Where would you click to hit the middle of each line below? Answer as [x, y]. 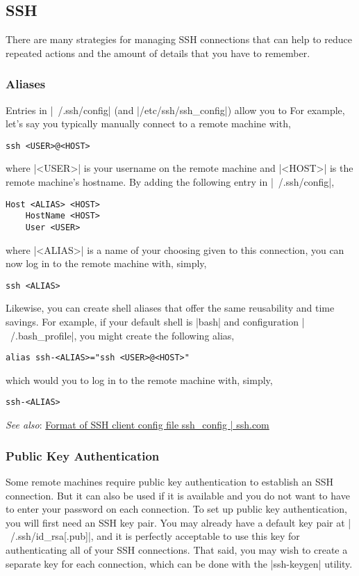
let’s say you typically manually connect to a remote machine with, [148, 123]
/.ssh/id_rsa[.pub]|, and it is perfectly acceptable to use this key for [155, 536]
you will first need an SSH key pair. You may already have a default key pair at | [178, 522]
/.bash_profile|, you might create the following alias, [122, 335]
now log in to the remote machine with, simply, [106, 263]
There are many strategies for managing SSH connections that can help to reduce [179, 39]
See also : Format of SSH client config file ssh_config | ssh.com [137, 425]
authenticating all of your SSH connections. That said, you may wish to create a [177, 549]
